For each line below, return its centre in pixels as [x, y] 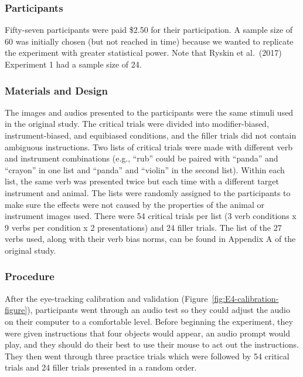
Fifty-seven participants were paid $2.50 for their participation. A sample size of [149, 30]
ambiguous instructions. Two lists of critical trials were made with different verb [149, 147]
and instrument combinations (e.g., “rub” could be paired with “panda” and [142, 158]
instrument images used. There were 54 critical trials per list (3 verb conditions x [151, 216]
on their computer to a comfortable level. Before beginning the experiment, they [149, 321]
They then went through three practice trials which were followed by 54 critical [147, 356]
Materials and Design [56, 90]
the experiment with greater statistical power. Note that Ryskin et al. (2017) [143, 53]
